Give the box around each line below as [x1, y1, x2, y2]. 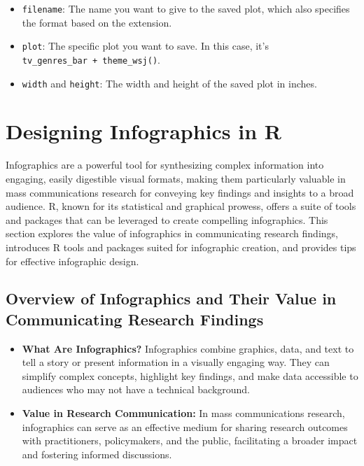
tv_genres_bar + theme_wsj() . [22, 52, 160, 66]
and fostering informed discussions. [22, 446, 172, 461]
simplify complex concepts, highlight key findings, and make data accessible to [22, 368, 358, 383]
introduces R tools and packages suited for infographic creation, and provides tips [6, 239, 356, 254]
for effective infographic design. [6, 253, 139, 268]
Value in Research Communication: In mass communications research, [22, 406, 345, 421]
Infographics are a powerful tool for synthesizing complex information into [6, 157, 324, 172]
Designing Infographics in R [6, 117, 281, 146]
